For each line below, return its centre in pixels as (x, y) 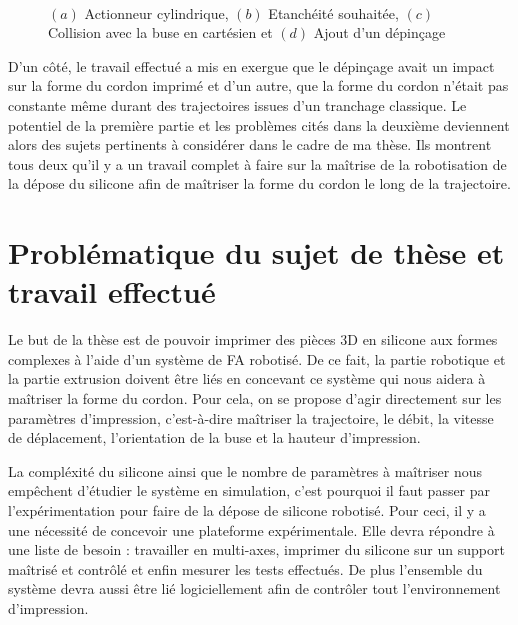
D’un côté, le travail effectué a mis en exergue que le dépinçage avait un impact (251, 65)
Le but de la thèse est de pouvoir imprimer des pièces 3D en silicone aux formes (253, 339)
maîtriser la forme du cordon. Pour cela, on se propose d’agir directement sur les (255, 398)
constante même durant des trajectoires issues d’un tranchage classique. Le (237, 104)
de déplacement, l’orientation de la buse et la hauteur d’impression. (214, 437)
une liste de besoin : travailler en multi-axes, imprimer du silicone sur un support (256, 549)
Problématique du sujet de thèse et (256, 252)
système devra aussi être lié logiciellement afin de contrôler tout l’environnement (254, 588)
